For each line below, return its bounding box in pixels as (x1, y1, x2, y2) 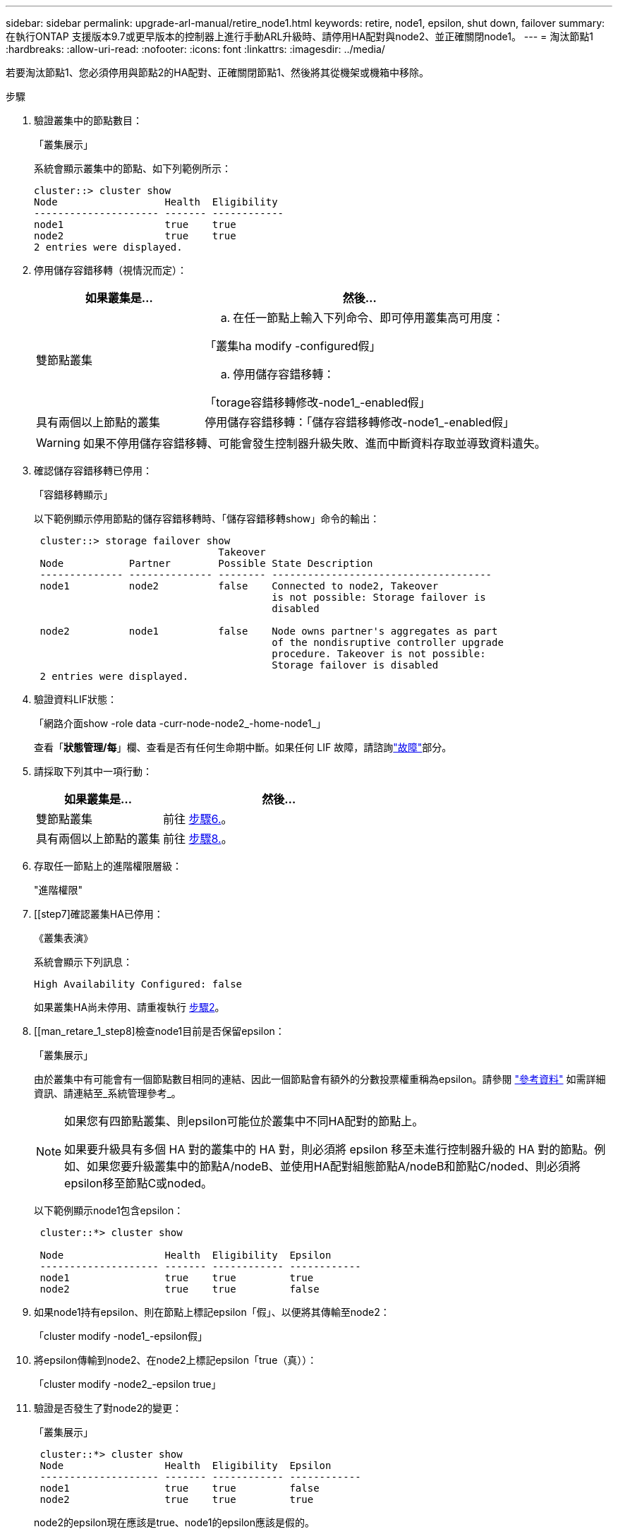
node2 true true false (40, 1283, 320, 1295)
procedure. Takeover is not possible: (272, 648, 486, 659)
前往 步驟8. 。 (163, 832, 233, 846)
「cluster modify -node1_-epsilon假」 (34, 1330, 207, 1342)
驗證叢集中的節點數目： (34, 114, 143, 126)
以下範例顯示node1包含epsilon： (34, 1204, 184, 1216)
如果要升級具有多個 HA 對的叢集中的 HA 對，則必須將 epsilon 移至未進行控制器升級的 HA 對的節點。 (64, 1142, 595, 1156)
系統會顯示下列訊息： (34, 956, 133, 968)
